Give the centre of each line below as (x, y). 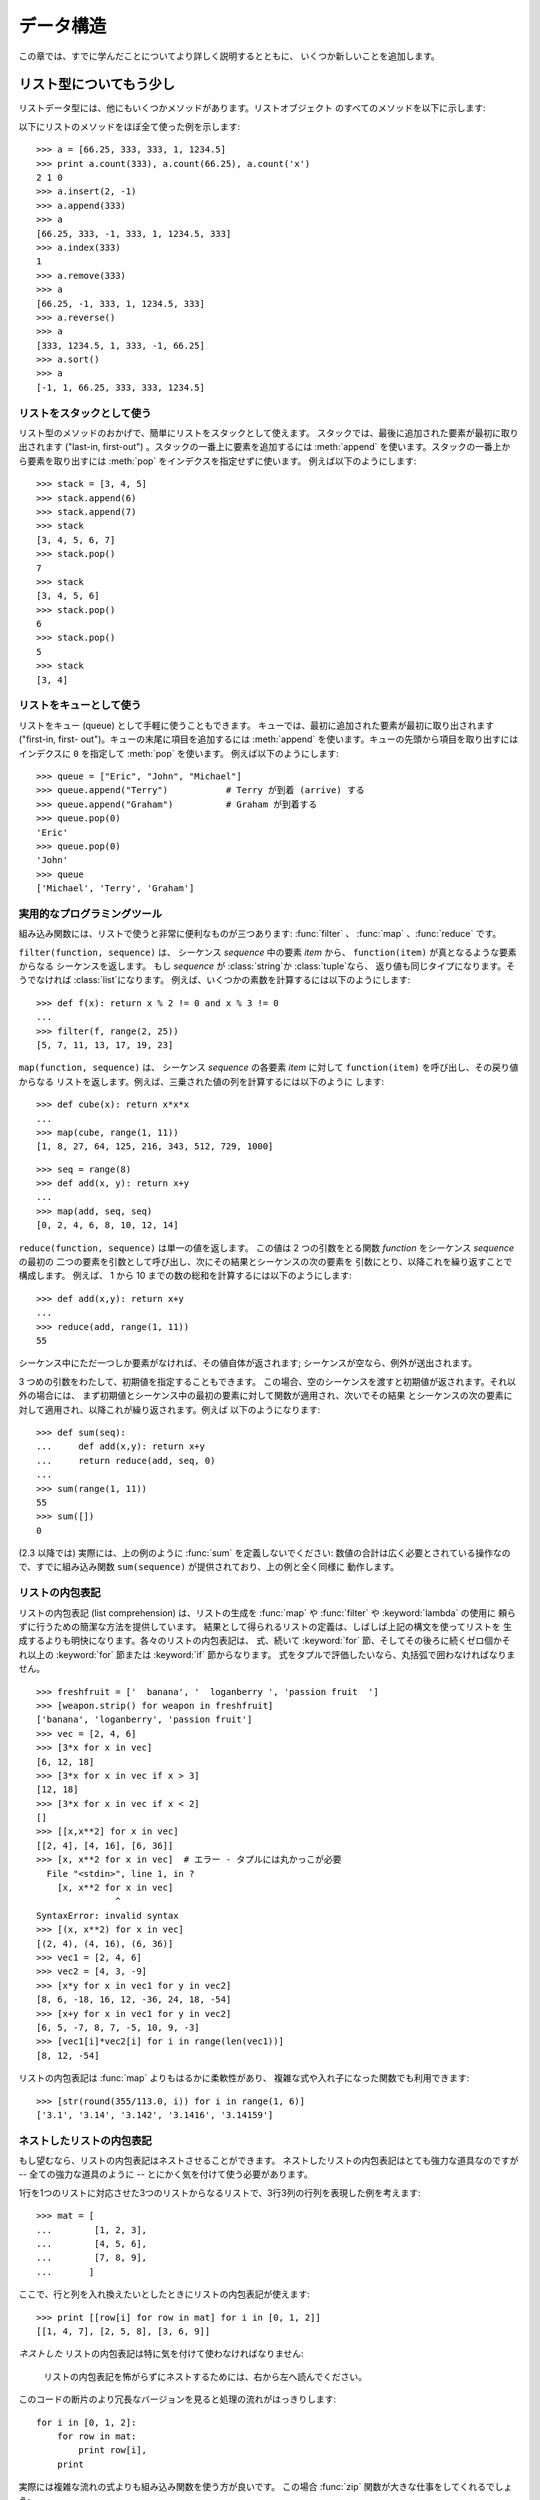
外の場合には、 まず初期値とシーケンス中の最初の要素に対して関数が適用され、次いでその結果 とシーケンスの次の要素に (265, 1396)
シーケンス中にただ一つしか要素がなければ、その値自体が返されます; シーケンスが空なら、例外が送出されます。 (248, 1363)
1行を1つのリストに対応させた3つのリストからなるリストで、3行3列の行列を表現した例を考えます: (219, 2192)
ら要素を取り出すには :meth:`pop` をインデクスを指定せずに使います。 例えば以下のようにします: (217, 461)
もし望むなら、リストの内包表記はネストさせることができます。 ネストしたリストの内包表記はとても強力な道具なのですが (268, 2161)
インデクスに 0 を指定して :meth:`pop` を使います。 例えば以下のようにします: (178, 753)
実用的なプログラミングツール (90, 913)
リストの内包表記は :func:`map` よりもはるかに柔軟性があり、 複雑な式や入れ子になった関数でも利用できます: (244, 2078)
